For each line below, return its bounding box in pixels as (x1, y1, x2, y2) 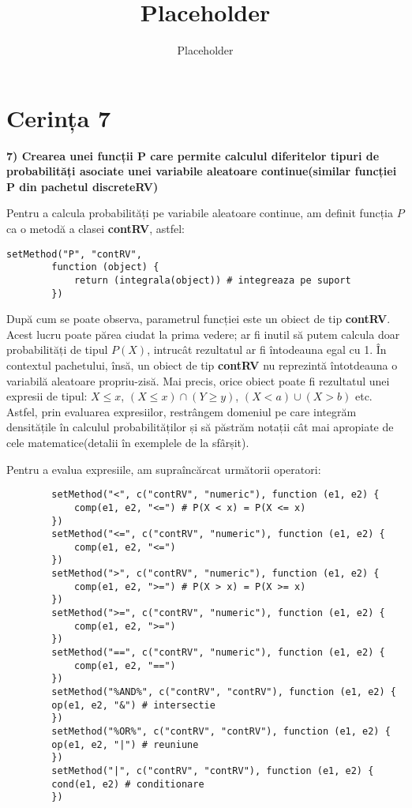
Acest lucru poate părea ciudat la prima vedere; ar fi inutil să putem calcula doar (6, 325, 400, 342)
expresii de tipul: (6, 388, 88, 404)
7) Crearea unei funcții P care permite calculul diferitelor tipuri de (6, 147, 380, 163)
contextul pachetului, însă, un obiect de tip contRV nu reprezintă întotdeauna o (6, 357, 398, 374)
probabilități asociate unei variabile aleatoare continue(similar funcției (6, 163, 397, 179)
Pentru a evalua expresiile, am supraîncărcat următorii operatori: (6, 460, 321, 477)
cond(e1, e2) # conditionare (51, 778, 204, 790)
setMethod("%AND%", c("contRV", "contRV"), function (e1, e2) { (51, 686, 396, 698)
